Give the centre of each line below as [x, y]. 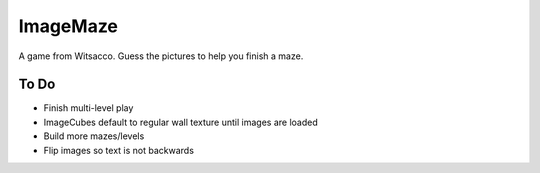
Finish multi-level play [88, 108]
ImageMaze [68, 26]
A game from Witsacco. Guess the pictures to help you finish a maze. [161, 56]
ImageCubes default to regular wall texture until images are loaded [181, 122]
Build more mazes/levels [94, 136]
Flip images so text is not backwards [119, 150]
